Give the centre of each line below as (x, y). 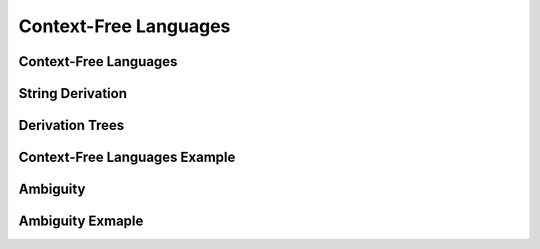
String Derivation (73, 93)
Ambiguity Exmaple (81, 221)
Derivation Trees (71, 125)
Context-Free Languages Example (127, 157)
